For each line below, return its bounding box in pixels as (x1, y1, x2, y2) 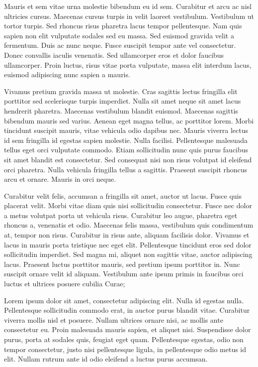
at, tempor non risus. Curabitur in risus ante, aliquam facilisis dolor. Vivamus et (4, 230, 250, 240)
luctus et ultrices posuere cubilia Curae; (4, 278, 125, 289)
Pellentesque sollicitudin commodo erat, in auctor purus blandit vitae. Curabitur (4, 305, 250, 315)
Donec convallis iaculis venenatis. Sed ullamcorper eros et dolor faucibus (4, 49, 224, 60)
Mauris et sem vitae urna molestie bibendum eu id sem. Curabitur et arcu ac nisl (4, 1, 252, 11)
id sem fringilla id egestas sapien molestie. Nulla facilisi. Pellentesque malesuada (4, 134, 248, 145)
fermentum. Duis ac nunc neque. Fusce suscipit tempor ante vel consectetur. (4, 40, 236, 50)
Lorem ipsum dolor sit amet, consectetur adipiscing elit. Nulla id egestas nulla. (4, 295, 244, 305)
